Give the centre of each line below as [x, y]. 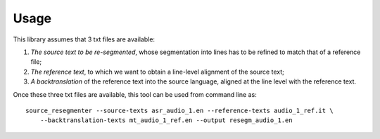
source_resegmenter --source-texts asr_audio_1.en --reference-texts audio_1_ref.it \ [179, 110]
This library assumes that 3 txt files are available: [84, 39]
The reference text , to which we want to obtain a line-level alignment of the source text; [157, 72]
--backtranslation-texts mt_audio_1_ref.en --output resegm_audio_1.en [166, 120]
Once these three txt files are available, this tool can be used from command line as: [135, 94]
